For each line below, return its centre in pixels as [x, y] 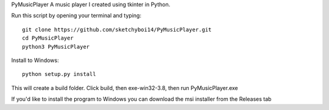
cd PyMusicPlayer [48, 38]
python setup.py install [59, 74]
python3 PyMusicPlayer [56, 46]
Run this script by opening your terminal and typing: [76, 16]
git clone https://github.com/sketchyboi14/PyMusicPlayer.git [117, 29]
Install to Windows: [35, 60]
